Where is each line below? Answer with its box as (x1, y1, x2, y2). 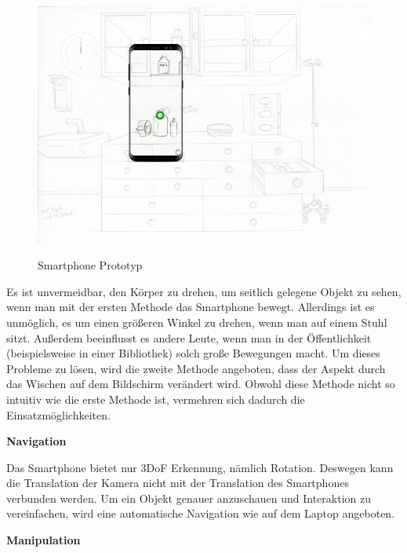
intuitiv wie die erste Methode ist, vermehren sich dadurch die (6, 390, 305, 407)
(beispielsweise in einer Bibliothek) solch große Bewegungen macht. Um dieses (6, 345, 380, 361)
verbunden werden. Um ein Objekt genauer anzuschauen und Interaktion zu (6, 489, 371, 506)
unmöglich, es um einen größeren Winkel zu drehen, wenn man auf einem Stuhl (6, 313, 387, 330)
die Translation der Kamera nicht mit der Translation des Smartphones (6, 474, 349, 491)
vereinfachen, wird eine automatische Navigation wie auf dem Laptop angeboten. (6, 505, 395, 522)
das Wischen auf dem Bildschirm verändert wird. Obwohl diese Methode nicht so (6, 375, 395, 392)
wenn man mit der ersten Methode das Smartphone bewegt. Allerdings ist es (6, 298, 375, 315)
